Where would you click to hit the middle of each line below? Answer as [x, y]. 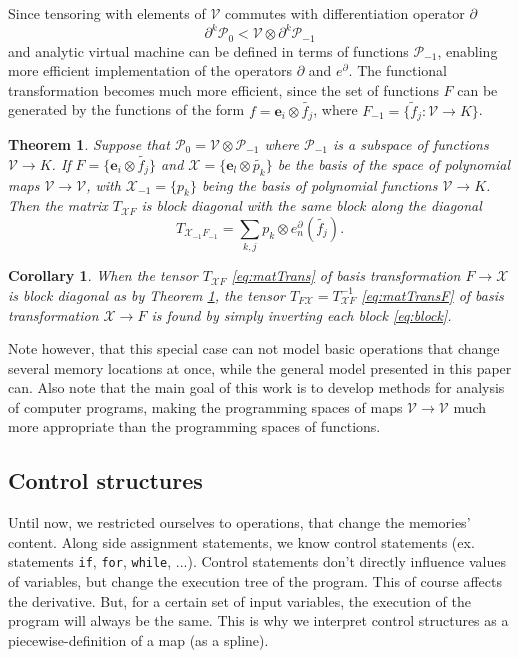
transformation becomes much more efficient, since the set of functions [223, 89]
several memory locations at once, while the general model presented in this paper [260, 367]
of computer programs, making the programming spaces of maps [205, 406]
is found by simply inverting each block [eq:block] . [301, 314]
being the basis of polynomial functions [319, 184]
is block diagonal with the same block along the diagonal [311, 205]
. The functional [397, 70]
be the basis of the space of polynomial [394, 163]
